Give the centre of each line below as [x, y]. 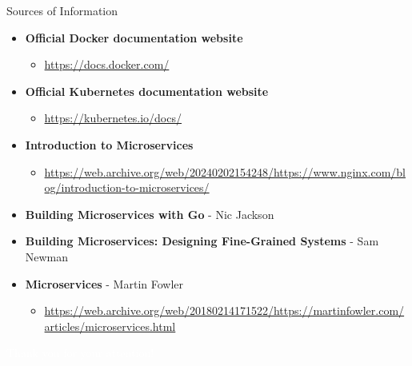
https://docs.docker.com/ [107, 64]
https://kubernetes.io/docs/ [113, 118]
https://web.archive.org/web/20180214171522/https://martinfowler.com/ [224, 310]
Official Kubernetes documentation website [147, 91]
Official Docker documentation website [134, 37]
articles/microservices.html [110, 326]
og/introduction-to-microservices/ [127, 187]
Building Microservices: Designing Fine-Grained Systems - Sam [202, 241]
